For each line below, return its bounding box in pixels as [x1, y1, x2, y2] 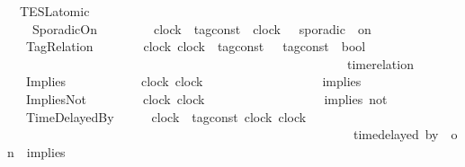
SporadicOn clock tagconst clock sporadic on [31, 19, 371, 38]
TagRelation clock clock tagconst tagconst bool [25, 37, 366, 56]
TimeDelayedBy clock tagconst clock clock [25, 107, 307, 126]
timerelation [346, 54, 414, 73]
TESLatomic [19, 2, 90, 20]
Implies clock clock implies [25, 72, 362, 91]
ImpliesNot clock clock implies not [25, 89, 388, 108]
